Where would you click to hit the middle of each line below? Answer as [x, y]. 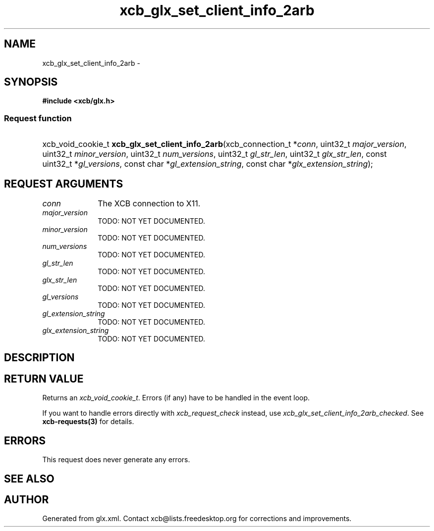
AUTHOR [27, 499]
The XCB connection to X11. [149, 204]
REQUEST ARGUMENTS [64, 184]
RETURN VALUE [44, 379]
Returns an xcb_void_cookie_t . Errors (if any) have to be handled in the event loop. [176, 398]
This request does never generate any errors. [116, 460]
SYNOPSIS [31, 82]
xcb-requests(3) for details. [88, 422]
